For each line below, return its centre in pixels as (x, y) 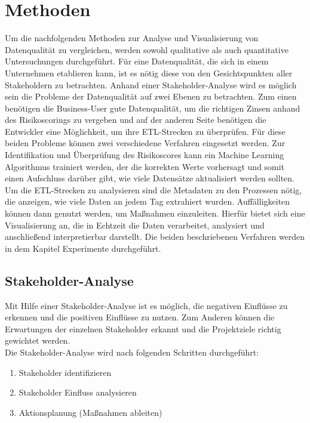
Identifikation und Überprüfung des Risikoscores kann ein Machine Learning (145, 155)
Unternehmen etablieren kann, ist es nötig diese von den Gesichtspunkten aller (149, 72)
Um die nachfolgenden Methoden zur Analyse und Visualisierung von (132, 38)
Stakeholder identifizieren (65, 372)
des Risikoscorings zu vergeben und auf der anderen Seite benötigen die (136, 120)
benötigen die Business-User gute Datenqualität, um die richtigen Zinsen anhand (153, 108)
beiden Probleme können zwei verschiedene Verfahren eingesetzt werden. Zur (145, 143)
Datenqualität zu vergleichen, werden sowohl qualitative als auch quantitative (147, 49)
